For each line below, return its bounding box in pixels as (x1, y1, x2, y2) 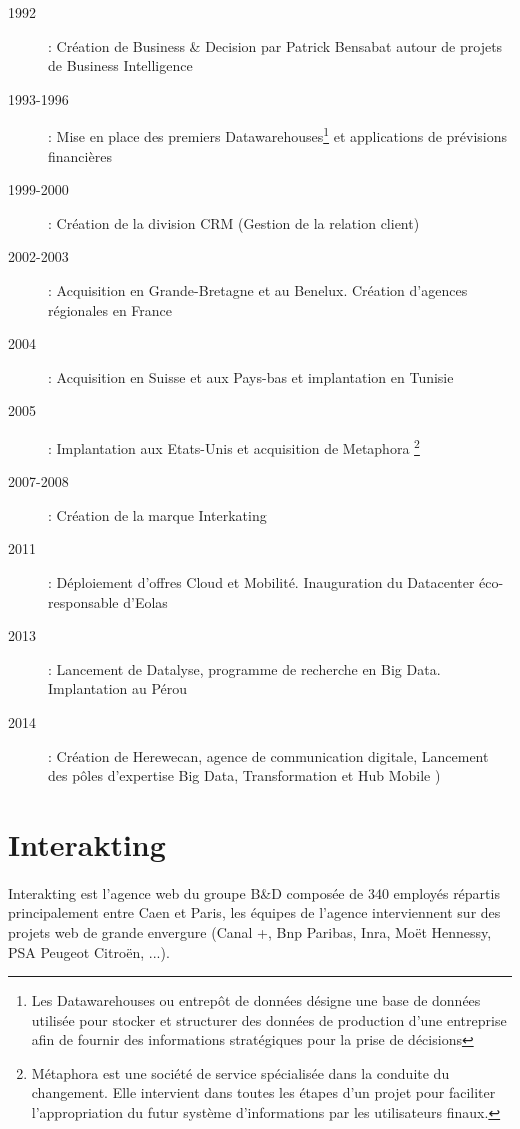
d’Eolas (123, 591, 168, 612)
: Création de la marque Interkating (48, 504, 267, 525)
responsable (48, 591, 119, 612)
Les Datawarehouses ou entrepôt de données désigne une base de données (31, 990, 481, 1011)
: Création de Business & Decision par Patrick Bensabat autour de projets (48, 35, 503, 56)
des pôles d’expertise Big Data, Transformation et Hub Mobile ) (48, 765, 441, 786)
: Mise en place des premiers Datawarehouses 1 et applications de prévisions (48, 123, 508, 147)
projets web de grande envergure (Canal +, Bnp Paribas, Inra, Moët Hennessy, (8, 921, 492, 942)
